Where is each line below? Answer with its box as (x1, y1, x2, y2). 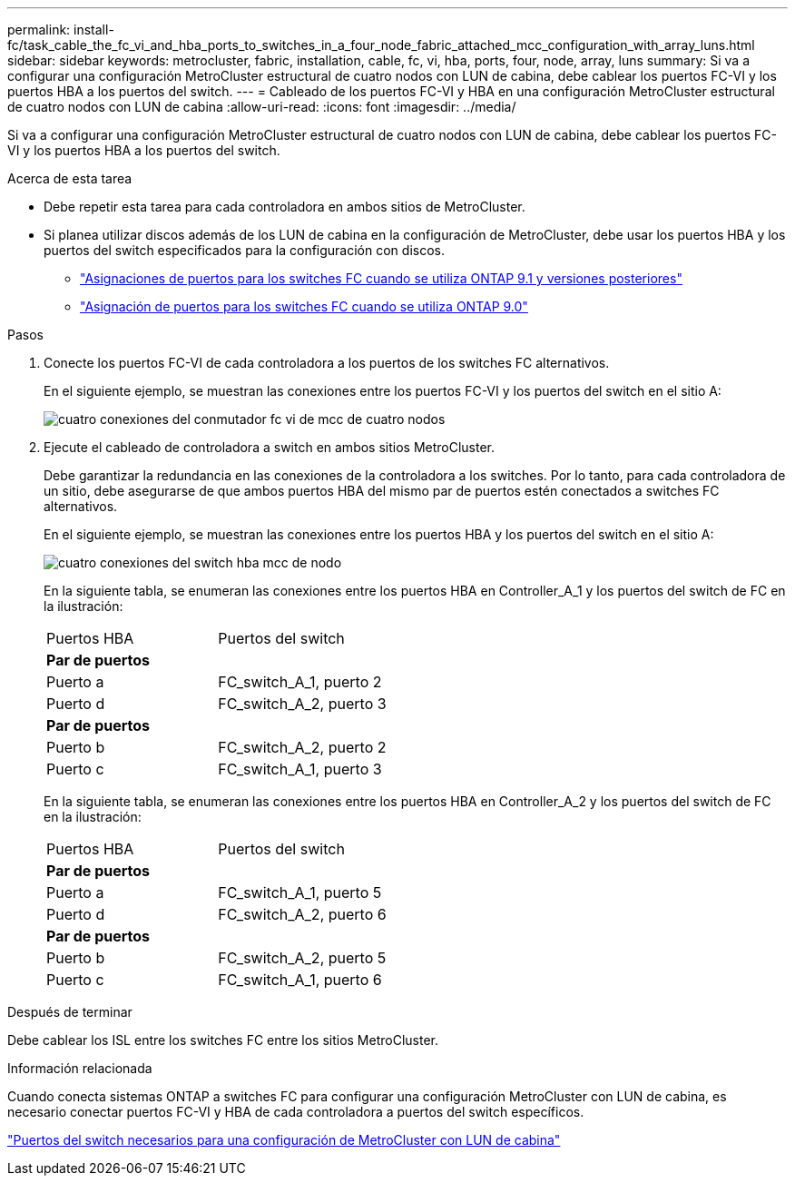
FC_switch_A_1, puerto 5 (218, 883, 382, 902)
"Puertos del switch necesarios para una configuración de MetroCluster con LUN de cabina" (7, 1132, 561, 1148)
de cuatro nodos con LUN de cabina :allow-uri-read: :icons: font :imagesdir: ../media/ (7, 99, 516, 114)
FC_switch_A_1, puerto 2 (218, 673, 382, 691)
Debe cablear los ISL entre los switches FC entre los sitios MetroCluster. (7, 1032, 438, 1048)
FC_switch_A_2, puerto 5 (218, 949, 387, 967)
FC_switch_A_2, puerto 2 (218, 738, 387, 756)
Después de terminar (7, 1004, 132, 1020)
